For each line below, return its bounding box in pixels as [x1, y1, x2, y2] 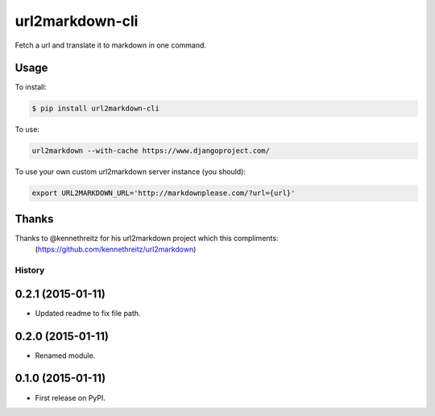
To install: [14, 82, 48, 92]
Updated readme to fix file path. [35, 308, 141, 318]
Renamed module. [35, 351, 96, 360]
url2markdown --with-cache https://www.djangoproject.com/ [31, 146, 270, 156]
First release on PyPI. [35, 393, 106, 402]
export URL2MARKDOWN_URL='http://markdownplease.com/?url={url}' [31, 189, 296, 198]
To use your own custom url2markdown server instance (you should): [14, 167, 246, 177]
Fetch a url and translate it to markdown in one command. [14, 40, 207, 50]
